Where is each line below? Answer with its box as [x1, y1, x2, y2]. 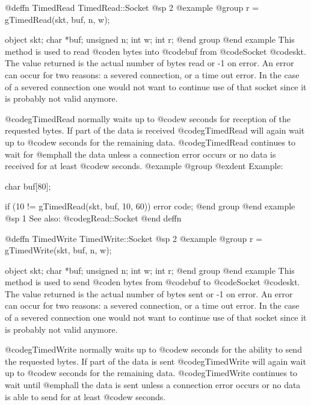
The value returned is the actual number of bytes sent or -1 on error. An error [5, 287, 293, 300]
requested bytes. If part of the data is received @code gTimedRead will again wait [5, 124, 305, 137]
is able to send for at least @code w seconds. [5, 390, 166, 403]
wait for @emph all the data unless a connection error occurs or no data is [5, 147, 276, 160]
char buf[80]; [5, 179, 51, 192]
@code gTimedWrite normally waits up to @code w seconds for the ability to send [5, 343, 302, 356]
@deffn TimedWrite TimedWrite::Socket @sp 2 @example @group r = [5, 232, 263, 244]
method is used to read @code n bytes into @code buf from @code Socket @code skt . [5, 45, 306, 57]
